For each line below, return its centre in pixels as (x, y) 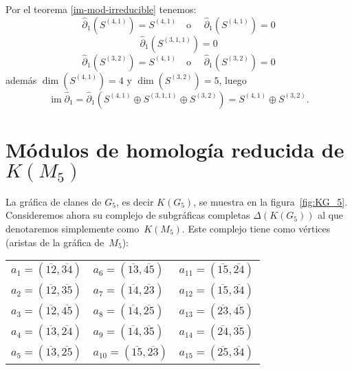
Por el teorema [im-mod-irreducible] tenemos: (101, 9)
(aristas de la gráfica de (55, 242)
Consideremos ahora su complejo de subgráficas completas (128, 215)
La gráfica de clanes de (54, 201)
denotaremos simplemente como (73, 228)
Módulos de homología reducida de (175, 149)
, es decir (135, 201)
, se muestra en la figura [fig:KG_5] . (271, 201)
